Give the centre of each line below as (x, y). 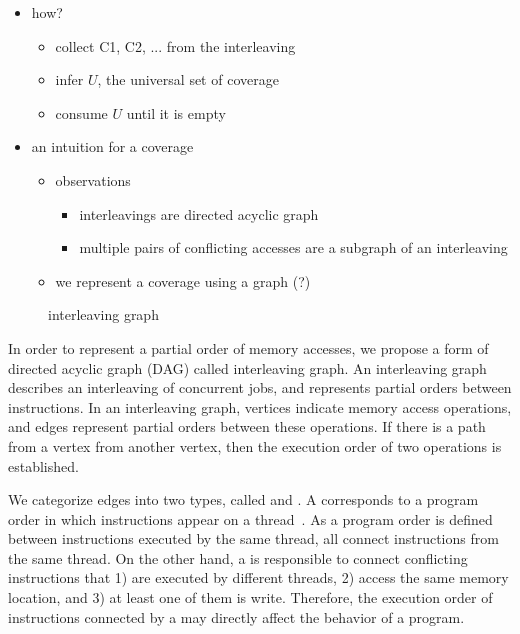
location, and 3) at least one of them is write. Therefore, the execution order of (250, 597)
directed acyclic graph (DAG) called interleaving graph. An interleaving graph (247, 367)
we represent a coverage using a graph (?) (183, 280)
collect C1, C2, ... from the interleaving (175, 45)
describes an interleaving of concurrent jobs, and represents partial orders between (260, 387)
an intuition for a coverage (112, 146)
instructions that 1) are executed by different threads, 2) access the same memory (258, 577)
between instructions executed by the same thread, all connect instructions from (253, 538)
